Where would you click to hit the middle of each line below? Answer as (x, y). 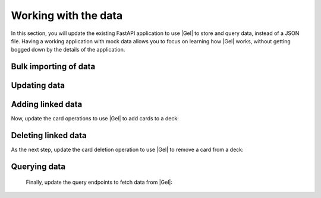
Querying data (38, 166)
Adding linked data (47, 105)
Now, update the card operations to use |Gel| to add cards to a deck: (95, 119)
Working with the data (67, 15)
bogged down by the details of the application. (68, 50)
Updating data (38, 86)
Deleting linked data (49, 135)
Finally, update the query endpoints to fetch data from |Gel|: (99, 182)
